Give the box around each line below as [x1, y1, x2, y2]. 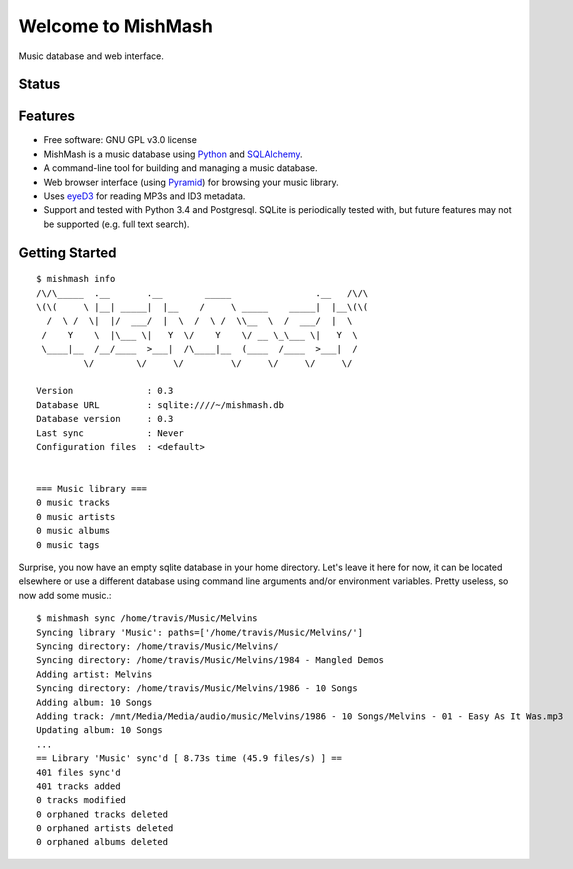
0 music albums [36, 525, 111, 537]
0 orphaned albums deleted [36, 836, 169, 848]
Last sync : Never [36, 427, 185, 439]
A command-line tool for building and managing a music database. [43, 162, 318, 174]
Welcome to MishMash [18, 15, 214, 37]
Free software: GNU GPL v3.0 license [43, 134, 197, 146]
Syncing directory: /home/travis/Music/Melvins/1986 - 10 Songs [36, 683, 359, 694]
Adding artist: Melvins [36, 668, 153, 680]
